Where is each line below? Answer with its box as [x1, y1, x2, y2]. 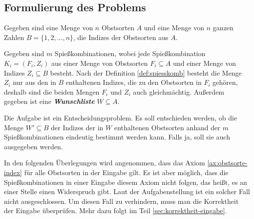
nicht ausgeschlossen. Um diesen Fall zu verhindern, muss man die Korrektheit [4, 196, 239, 206]
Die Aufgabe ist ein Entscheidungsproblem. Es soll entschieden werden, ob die [4, 112, 237, 122]
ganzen [212, 22, 233, 33]
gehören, [212, 77, 238, 87]
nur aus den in [13, 77, 56, 87]
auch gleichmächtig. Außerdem [133, 86, 225, 97]
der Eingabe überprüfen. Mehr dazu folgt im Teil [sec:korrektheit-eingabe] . [4, 205, 227, 216]
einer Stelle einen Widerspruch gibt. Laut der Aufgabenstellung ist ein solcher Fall [4, 186, 250, 197]
